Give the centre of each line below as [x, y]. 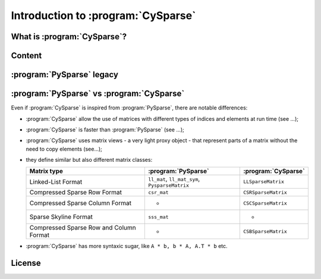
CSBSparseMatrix [265, 231]
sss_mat [158, 217]
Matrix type [46, 171]
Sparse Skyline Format [61, 217]
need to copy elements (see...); [64, 149]
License [26, 263]
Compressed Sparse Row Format [75, 192]
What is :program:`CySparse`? [69, 37]
